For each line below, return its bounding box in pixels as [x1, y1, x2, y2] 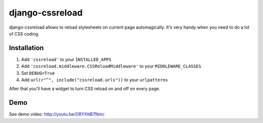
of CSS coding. [9, 31, 39, 36]
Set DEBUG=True [21, 70, 55, 76]
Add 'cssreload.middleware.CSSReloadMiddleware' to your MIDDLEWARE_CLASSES [21, 63, 202, 69]
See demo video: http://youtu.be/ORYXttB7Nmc [9, 111, 105, 117]
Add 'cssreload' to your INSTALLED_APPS [21, 56, 112, 62]
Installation [9, 44, 44, 52]
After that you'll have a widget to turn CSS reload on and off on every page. [9, 86, 160, 92]
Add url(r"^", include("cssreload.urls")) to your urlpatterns [21, 77, 168, 83]
